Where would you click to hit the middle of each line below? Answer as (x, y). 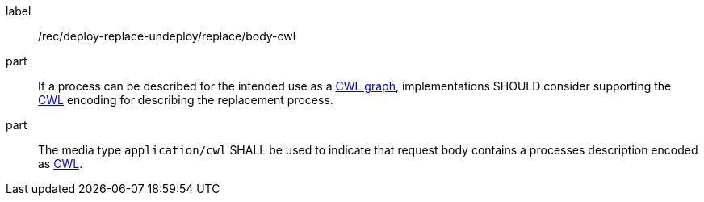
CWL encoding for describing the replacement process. (186, 100)
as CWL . (61, 164)
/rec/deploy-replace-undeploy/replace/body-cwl (167, 36)
